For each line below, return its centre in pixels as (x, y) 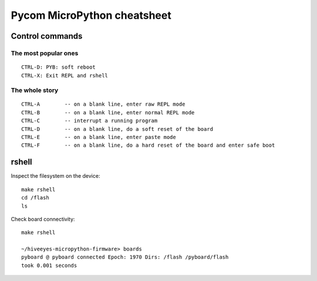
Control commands (47, 36)
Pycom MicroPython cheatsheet (91, 15)
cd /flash (35, 198)
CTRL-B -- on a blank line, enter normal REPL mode (108, 112)
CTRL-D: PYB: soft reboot (59, 67)
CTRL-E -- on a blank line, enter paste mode (99, 137)
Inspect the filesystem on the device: (55, 176)
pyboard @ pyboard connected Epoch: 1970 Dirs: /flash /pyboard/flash (125, 257)
